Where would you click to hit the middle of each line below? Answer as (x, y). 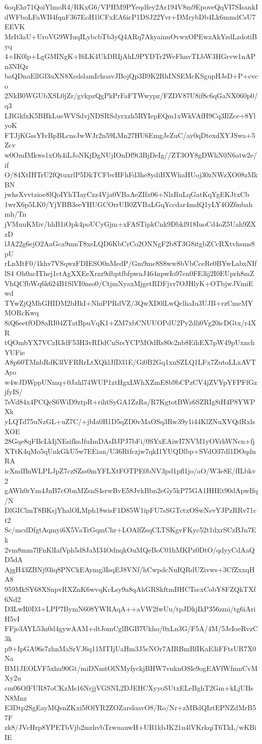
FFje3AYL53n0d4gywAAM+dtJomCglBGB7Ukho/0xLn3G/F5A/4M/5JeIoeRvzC (131, 628)
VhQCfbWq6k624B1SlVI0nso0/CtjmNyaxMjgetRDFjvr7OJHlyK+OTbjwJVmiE (129, 283)
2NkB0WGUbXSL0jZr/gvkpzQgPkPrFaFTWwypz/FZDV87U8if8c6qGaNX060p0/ (131, 95)
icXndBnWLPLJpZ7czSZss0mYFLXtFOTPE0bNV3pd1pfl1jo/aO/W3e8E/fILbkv (130, 470)
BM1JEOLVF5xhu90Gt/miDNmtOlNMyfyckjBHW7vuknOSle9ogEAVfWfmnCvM (131, 668)
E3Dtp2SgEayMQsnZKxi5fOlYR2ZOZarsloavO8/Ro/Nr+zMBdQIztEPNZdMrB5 (130, 707)
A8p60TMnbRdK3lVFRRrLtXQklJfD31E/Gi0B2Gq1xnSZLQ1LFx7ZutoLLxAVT (130, 362)
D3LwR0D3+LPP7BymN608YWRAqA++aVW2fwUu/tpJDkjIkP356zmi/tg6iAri (130, 609)
